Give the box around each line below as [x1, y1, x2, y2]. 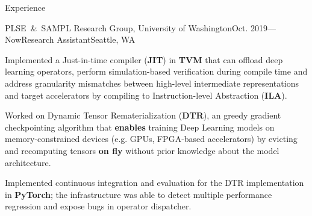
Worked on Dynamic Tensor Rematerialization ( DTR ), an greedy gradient [5, 109, 281, 122]
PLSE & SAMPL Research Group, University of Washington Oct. [5, 21, 248, 34]
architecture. [5, 156, 51, 168]
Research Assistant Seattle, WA [21, 33, 136, 46]
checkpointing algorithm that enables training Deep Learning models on [5, 120, 275, 133]
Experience [5, 1, 46, 13]
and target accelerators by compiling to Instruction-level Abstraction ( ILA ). [5, 88, 287, 101]
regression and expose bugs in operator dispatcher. [5, 200, 192, 212]
